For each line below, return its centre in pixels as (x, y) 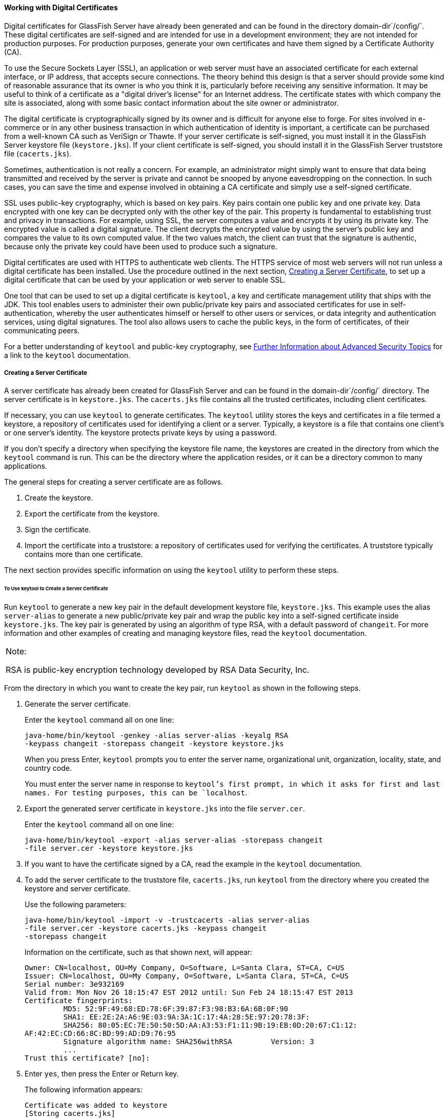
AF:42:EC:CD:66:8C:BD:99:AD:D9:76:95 (100, 1034)
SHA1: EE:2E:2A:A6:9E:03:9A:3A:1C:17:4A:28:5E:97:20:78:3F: (187, 1017)
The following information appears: (84, 1090)
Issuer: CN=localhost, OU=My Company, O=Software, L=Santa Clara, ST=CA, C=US (187, 976)
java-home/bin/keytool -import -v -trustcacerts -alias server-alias (167, 920)
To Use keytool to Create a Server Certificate (56, 589)
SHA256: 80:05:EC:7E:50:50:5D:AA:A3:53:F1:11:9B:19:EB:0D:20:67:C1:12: (210, 1025)
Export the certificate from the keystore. (92, 514)
